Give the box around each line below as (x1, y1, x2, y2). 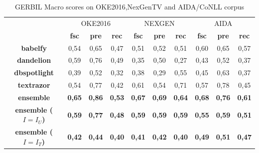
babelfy (21, 42, 47, 53)
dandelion (17, 55, 51, 65)
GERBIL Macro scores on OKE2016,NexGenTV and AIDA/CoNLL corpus (14, 1, 245, 11)
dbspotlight (14, 67, 54, 78)
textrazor (17, 80, 50, 90)
